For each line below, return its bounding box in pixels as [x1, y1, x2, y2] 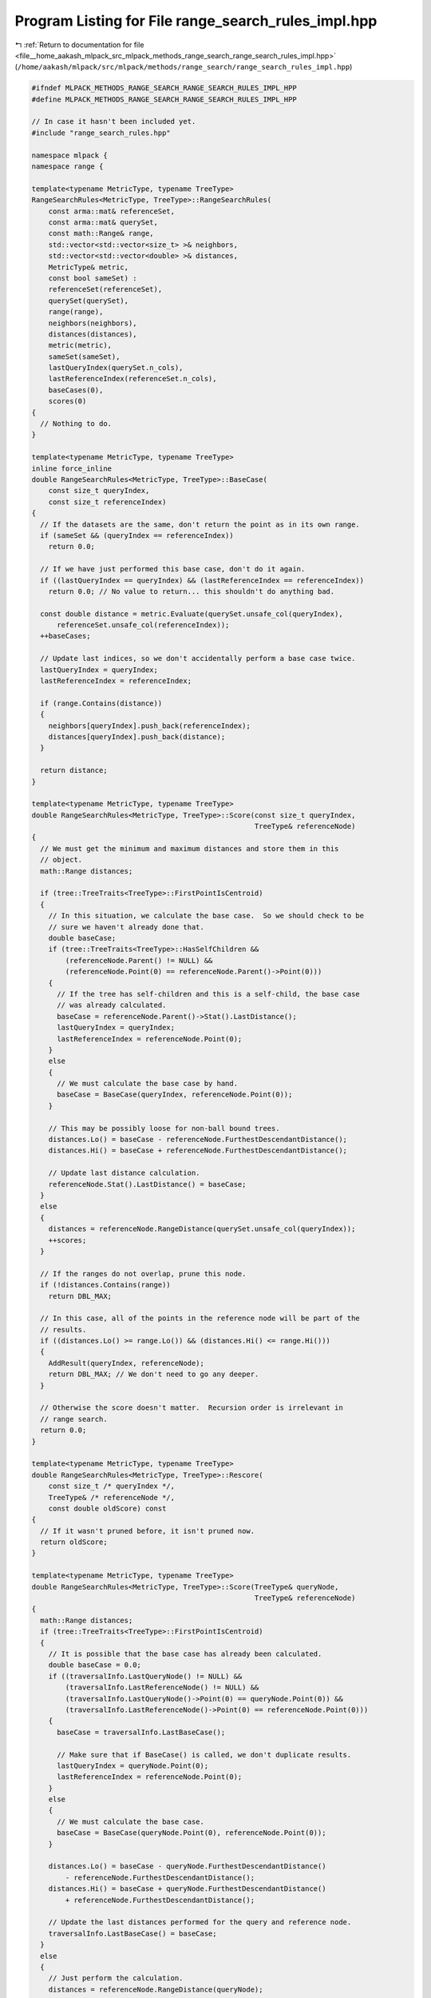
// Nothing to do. [40, 420, 112, 428]
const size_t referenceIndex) [48, 497, 167, 507]
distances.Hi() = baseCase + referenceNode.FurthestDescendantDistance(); [48, 1146, 347, 1155]
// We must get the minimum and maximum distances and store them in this [40, 844, 339, 853]
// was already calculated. [57, 1001, 167, 1010]
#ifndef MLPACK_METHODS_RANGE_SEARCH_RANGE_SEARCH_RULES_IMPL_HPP [31, 84, 297, 93]
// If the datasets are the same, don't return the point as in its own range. [40, 519, 361, 529]
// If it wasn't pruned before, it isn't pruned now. [40, 1526, 255, 1535]
